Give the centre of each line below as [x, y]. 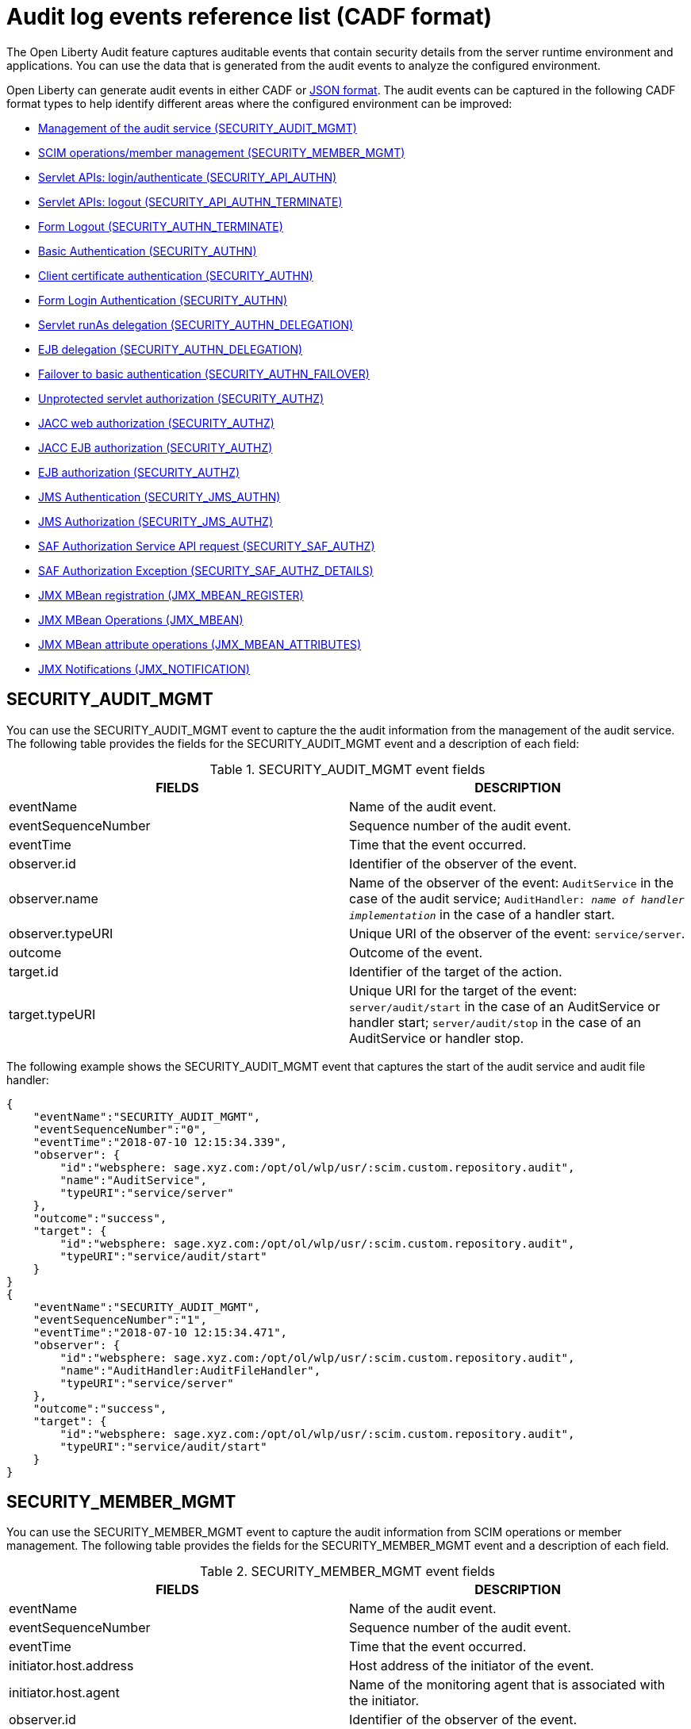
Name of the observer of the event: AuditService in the [512, 882]
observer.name [54, 898]
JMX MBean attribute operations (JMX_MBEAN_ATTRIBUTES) [200, 644]
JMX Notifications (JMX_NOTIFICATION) [144, 669]
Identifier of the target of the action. [456, 971]
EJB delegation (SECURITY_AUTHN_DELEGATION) [171, 349]
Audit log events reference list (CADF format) [250, 17]
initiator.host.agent [64, 1693]
